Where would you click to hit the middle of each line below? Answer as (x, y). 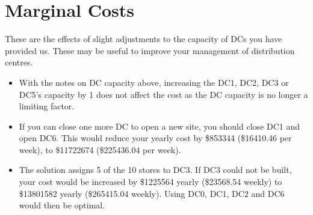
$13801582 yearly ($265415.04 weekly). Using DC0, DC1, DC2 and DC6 (152, 193)
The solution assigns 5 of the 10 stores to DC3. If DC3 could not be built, (155, 170)
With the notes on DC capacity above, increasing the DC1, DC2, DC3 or (154, 82)
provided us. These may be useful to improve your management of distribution (150, 50)
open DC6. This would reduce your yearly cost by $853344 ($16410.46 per (155, 138)
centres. (19, 62)
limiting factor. (47, 106)
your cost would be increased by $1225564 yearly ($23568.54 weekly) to (150, 182)
